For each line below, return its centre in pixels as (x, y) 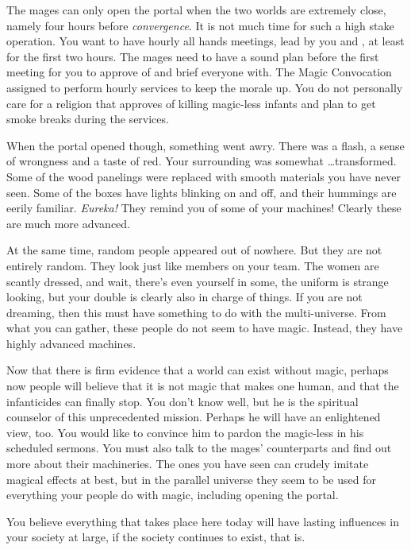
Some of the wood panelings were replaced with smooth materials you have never (204, 176)
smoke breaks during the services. (88, 119)
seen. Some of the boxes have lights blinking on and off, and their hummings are (202, 192)
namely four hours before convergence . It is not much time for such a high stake (200, 25)
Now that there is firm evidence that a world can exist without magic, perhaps (198, 370)
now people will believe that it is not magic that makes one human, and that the (203, 386)
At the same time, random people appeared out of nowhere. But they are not (194, 250)
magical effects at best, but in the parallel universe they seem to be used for (191, 479)
